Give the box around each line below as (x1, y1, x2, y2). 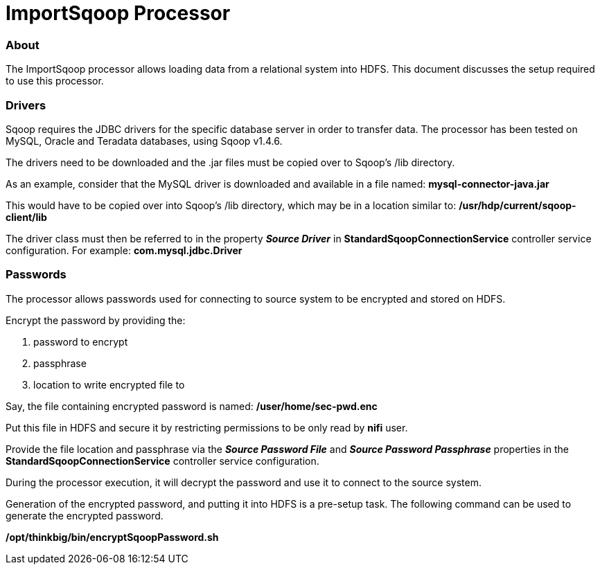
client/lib (6, 211, 47, 223)
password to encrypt (33, 335, 128, 348)
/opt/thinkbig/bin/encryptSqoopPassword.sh (6, 531, 219, 543)
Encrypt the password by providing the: (6, 314, 186, 326)
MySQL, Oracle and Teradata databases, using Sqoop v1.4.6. (6, 134, 283, 147)
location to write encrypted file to (33, 378, 185, 391)
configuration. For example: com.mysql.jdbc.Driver (6, 244, 242, 256)
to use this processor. (6, 75, 104, 87)
